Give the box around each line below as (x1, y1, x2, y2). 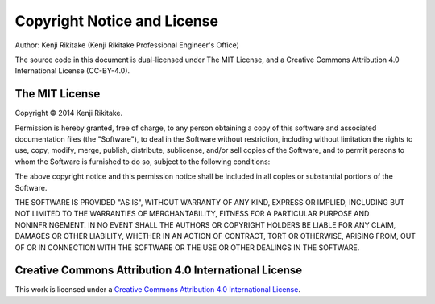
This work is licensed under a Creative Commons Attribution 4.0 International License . (14, 285, 301, 294)
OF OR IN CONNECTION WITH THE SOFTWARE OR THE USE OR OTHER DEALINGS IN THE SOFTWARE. (14, 242, 360, 253)
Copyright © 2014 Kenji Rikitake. (14, 109, 123, 118)
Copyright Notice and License (14, 12, 219, 30)
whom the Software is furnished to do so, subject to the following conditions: (14, 157, 271, 166)
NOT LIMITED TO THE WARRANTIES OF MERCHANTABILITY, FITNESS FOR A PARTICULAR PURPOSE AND (14, 209, 370, 219)
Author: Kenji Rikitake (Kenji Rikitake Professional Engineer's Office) (14, 40, 239, 50)
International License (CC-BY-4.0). (14, 66, 130, 76)
